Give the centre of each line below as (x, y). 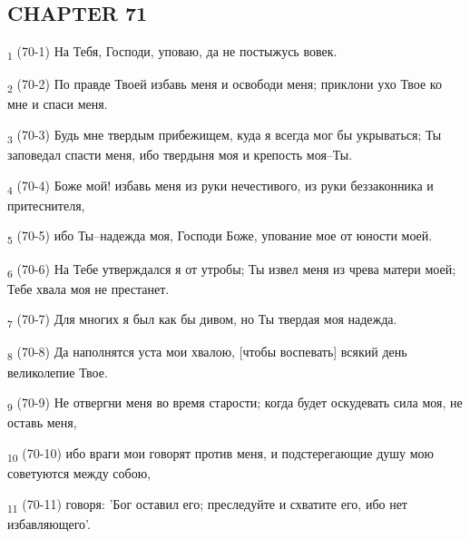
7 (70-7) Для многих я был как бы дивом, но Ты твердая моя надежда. (202, 320)
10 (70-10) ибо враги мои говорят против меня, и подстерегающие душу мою (221, 454)
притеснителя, (46, 205)
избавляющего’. (49, 523)
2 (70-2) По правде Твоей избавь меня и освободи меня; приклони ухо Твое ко (225, 85)
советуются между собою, (79, 473)
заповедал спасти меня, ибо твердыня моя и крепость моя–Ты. (180, 155)
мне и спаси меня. (58, 104)
